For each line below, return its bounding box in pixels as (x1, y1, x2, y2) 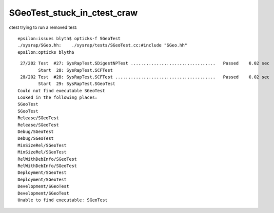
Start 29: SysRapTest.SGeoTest (38, 81, 116, 86)
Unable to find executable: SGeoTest (18, 197, 108, 203)
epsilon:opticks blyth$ (18, 49, 75, 55)
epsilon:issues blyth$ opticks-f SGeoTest (18, 36, 121, 41)
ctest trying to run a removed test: (9, 24, 78, 30)
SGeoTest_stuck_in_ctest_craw (9, 7, 138, 18)
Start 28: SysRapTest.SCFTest (38, 67, 113, 73)
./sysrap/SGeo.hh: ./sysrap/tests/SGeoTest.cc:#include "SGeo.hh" (18, 43, 188, 48)
